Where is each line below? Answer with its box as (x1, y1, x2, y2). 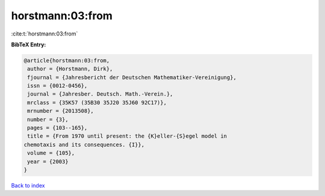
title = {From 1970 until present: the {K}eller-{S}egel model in (27, 133, 227, 139)
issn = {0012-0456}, (27, 82, 88, 90)
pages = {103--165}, (27, 124, 88, 132)
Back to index (11, 182, 45, 189)
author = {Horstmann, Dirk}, (27, 66, 113, 72)
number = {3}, (27, 116, 69, 123)
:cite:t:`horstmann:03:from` (11, 30, 78, 37)
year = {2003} (27, 158, 69, 165)
